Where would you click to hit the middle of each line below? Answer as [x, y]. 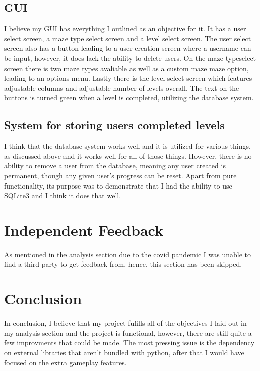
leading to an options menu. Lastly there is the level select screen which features [128, 78]
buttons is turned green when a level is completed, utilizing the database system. [129, 98]
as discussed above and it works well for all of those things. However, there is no [128, 156]
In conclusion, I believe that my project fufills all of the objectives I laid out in [125, 323]
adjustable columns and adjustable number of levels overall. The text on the [122, 87]
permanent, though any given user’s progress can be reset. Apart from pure [120, 175]
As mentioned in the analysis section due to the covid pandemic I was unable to [127, 254]
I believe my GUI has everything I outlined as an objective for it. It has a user [125, 28]
